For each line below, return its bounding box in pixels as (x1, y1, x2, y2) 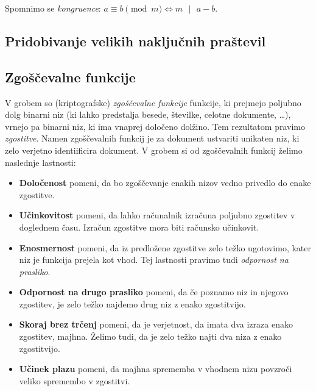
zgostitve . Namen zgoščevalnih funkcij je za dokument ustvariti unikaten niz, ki (5, 132, 300, 145)
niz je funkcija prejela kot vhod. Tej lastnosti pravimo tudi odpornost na (19, 253, 289, 266)
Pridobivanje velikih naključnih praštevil (5, 31, 266, 50)
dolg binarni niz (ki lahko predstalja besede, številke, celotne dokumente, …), (5, 108, 291, 121)
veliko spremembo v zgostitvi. (19, 374, 130, 387)
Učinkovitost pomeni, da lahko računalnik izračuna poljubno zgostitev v (19, 209, 295, 221)
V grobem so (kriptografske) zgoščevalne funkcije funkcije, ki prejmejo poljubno (5, 96, 301, 109)
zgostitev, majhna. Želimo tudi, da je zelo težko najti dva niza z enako (19, 330, 282, 343)
